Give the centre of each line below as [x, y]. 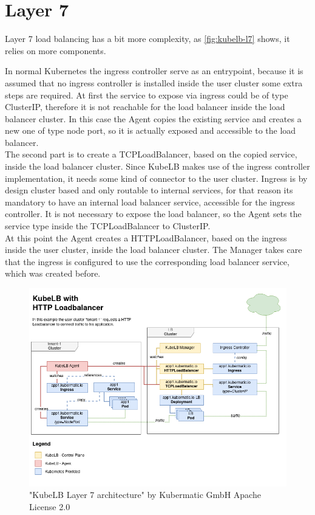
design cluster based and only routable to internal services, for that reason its [149, 190]
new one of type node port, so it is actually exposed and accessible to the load [151, 130]
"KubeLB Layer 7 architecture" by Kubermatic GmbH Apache [145, 495]
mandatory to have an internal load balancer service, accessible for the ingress [150, 202]
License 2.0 [50, 507]
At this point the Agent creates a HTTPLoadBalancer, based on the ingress [146, 237]
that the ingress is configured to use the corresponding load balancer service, [147, 261]
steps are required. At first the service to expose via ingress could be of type [147, 95]
